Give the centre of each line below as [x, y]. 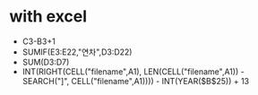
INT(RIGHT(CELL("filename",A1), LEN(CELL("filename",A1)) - [133, 71]
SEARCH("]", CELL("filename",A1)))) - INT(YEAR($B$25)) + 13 [135, 81]
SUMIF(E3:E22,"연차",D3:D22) [77, 52]
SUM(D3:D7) [46, 62]
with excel [48, 17]
